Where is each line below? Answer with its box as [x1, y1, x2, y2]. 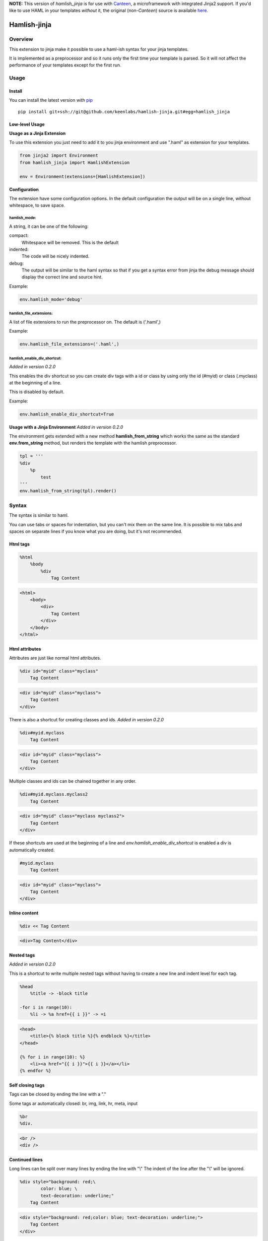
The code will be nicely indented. [21, 253, 89, 259]
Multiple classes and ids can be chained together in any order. [9, 778, 136, 784]
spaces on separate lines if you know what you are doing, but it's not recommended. [9, 528, 183, 534]
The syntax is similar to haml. [9, 512, 69, 518]
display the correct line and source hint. [21, 274, 103, 280]
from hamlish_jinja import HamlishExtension [19, 159, 130, 165]
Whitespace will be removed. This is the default [21, 239, 119, 245]
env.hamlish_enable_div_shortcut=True [19, 411, 114, 417]
